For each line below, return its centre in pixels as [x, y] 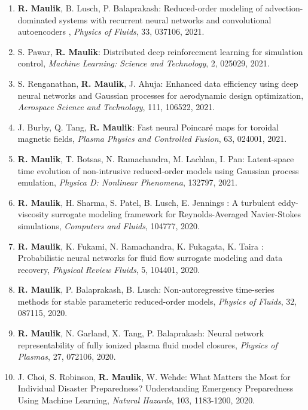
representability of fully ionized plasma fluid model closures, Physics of [147, 344]
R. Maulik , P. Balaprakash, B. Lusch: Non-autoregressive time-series [146, 289]
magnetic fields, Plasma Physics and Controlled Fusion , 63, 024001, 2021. [152, 139]
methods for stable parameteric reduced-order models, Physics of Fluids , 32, [157, 301]
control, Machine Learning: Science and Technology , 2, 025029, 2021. [144, 63]
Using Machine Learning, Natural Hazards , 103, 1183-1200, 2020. [136, 400]
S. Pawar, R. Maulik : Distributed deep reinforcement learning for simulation [160, 51]
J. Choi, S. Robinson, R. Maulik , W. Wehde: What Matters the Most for [154, 376]
